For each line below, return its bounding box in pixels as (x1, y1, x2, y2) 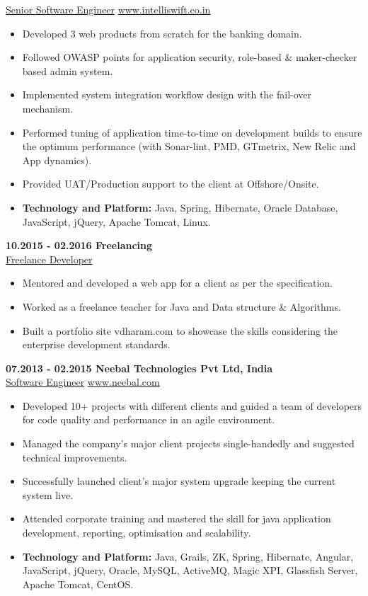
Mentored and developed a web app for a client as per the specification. (22, 275, 333, 290)
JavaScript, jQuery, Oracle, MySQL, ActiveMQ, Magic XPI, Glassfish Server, (22, 563, 358, 578)
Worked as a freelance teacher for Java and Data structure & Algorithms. (22, 299, 341, 314)
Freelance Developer (6, 251, 93, 266)
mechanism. (22, 101, 74, 115)
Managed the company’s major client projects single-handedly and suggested (22, 436, 355, 451)
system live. (22, 487, 74, 502)
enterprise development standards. (22, 337, 171, 352)
